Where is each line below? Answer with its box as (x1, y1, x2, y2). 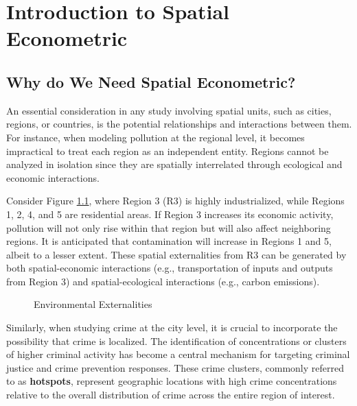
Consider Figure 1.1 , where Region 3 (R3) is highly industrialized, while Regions (6, 193, 345, 208)
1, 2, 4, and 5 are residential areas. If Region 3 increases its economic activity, (6, 206, 334, 221)
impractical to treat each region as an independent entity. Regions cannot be (6, 143, 329, 158)
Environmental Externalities (34, 297, 152, 311)
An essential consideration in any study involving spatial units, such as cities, (6, 103, 332, 117)
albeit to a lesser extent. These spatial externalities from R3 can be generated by (6, 247, 347, 261)
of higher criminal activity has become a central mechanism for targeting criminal (6, 347, 350, 361)
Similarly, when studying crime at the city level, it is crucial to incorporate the (6, 320, 338, 335)
